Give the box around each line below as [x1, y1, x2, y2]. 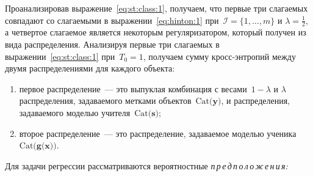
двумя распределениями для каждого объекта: [5, 62, 175, 75]
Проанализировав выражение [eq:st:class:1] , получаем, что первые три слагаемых [5, 2, 308, 14]
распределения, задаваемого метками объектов [19, 94, 192, 107]
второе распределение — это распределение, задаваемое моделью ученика [19, 127, 297, 139]
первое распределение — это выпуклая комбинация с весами [19, 82, 247, 95]
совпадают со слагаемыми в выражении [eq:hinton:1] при [5, 13, 219, 26]
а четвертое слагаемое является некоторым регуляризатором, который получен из [5, 26, 306, 38]
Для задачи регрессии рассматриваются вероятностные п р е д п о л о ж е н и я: [5, 159, 288, 172]
